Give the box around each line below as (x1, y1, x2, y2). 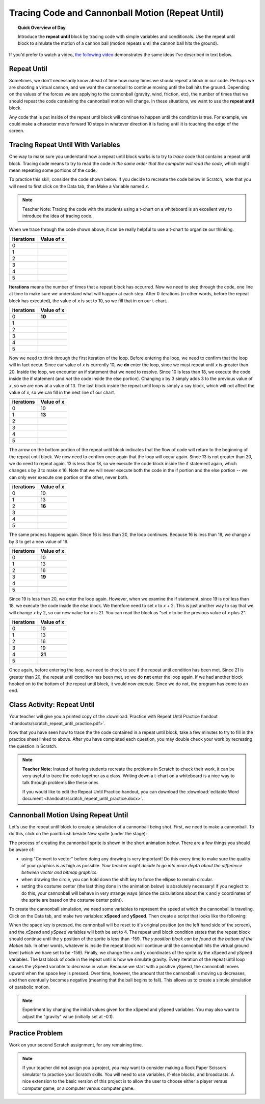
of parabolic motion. (9, 984, 50, 990)
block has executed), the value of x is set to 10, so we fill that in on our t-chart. (9, 298, 168, 304)
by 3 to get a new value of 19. (9, 538, 69, 544)
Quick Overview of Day (18, 25, 66, 31)
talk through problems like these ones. (22, 780, 100, 786)
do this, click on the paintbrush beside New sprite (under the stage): (9, 831, 147, 837)
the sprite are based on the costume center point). (21, 897, 124, 903)
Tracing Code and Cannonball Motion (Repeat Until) (9, 7, 224, 18)
